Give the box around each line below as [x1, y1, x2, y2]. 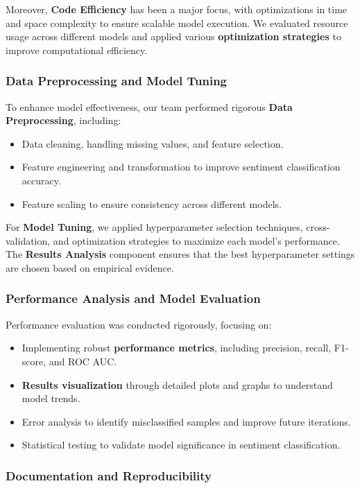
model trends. [22, 391, 80, 406]
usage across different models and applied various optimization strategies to [6, 29, 341, 44]
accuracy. [22, 173, 61, 187]
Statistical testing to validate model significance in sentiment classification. [22, 437, 341, 452]
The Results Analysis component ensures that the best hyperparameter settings [6, 247, 355, 261]
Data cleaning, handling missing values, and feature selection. [22, 136, 284, 150]
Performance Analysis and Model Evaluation [6, 290, 261, 307]
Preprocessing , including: [6, 113, 121, 128]
